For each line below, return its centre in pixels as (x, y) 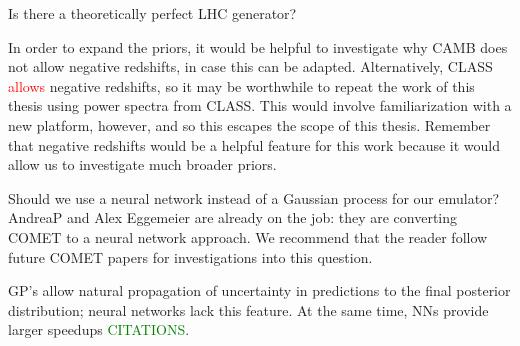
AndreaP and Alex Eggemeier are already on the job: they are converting (233, 217)
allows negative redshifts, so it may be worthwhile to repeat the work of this (241, 85)
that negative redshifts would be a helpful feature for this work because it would (254, 144)
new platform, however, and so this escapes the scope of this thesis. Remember (249, 124)
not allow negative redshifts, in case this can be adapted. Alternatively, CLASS (250, 66)
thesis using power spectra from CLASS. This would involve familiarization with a (260, 105)
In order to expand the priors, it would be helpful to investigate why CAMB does (258, 46)
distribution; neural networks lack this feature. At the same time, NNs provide (248, 309)
